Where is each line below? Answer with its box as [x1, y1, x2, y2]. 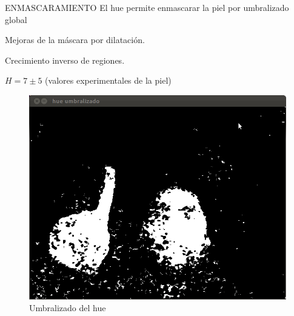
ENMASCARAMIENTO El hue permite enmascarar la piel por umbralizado [5, 1, 289, 13]
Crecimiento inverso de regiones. [5, 53, 125, 66]
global [5, 13, 27, 25]
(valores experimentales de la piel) [45, 74, 172, 87]
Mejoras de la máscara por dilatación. [5, 33, 145, 46]
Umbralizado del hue [29, 301, 106, 314]
